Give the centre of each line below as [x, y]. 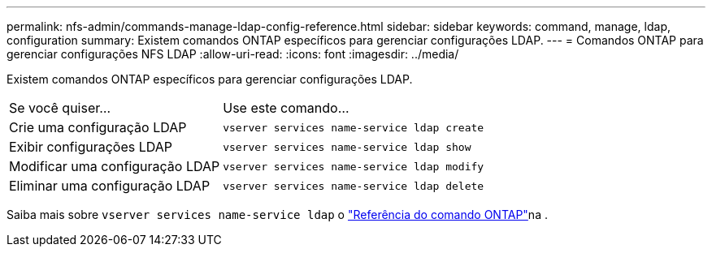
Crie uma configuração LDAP [98, 127]
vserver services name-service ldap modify [354, 166]
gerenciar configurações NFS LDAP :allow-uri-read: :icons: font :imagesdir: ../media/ [233, 54]
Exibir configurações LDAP [91, 147]
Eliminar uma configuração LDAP [110, 186]
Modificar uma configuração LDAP [115, 166]
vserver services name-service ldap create [354, 127]
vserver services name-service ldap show [347, 147]
